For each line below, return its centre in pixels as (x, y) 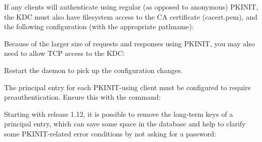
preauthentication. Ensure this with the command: (82, 97)
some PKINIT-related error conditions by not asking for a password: (110, 133)
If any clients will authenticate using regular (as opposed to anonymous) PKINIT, (131, 7)
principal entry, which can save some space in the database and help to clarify (125, 124)
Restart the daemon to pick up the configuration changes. (94, 70)
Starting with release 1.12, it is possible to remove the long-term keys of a (119, 114)
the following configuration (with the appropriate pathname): (99, 26)
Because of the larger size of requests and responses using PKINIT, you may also (129, 43)
